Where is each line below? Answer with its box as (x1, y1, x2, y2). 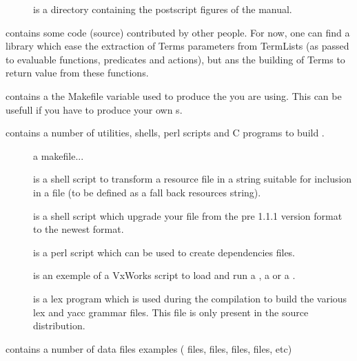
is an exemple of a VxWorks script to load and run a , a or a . (33, 268, 296, 282)
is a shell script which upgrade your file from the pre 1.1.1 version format (33, 208, 343, 223)
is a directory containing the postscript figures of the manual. (33, 2, 292, 16)
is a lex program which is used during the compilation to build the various (33, 291, 347, 305)
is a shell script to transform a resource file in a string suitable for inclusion (33, 172, 352, 186)
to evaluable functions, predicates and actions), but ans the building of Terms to (6, 52, 345, 66)
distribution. (33, 318, 85, 333)
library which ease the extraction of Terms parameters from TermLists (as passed (6, 39, 349, 53)
